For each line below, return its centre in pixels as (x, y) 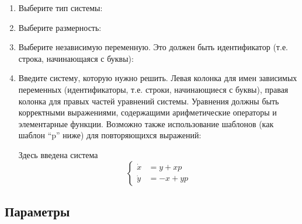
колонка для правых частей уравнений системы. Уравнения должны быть (149, 101)
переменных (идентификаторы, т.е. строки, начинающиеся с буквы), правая (153, 89)
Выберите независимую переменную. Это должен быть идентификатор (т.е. (153, 47)
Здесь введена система (58, 154)
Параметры (37, 211)
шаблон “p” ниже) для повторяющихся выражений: (110, 135)
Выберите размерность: (60, 27)
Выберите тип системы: (60, 8)
